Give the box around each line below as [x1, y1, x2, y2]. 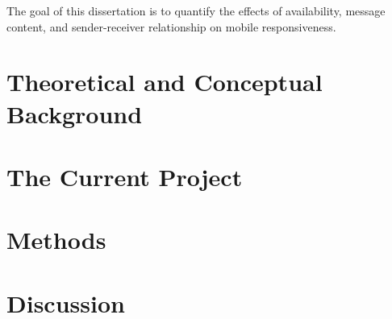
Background [6, 97, 143, 130]
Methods [6, 223, 106, 256]
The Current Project [6, 159, 243, 193]
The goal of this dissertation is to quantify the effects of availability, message [6, 2, 386, 19]
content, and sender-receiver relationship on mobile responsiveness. [6, 18, 336, 35]
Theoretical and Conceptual [6, 65, 323, 98]
